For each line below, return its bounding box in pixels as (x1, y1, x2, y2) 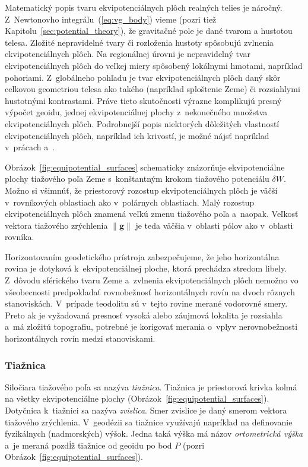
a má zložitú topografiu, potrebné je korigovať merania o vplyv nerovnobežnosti (5, 320, 298, 333)
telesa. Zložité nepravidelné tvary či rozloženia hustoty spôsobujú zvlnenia (5, 36, 274, 48)
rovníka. (5, 231, 34, 243)
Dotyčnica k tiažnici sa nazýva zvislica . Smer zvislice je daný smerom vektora (5, 404, 287, 416)
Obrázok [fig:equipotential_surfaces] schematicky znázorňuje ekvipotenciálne (5, 160, 285, 173)
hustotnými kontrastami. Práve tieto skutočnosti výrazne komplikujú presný (5, 94, 282, 106)
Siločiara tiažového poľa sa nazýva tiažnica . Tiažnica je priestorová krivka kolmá (5, 380, 297, 393)
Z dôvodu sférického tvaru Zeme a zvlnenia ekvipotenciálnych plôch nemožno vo (5, 274, 299, 286)
